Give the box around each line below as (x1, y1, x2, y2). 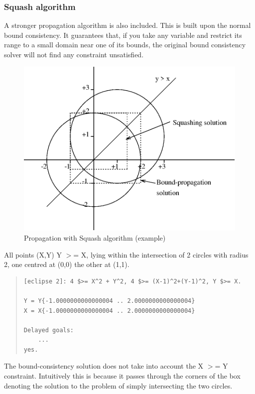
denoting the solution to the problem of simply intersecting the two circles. (4, 380, 233, 391)
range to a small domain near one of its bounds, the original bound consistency (4, 39, 246, 50)
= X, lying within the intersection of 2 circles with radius (73, 249, 249, 260)
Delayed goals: (23, 326, 74, 334)
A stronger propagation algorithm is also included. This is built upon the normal (4, 20, 251, 30)
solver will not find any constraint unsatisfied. (4, 49, 144, 59)
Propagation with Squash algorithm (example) (24, 232, 166, 243)
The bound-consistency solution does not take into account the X (4, 361, 204, 371)
